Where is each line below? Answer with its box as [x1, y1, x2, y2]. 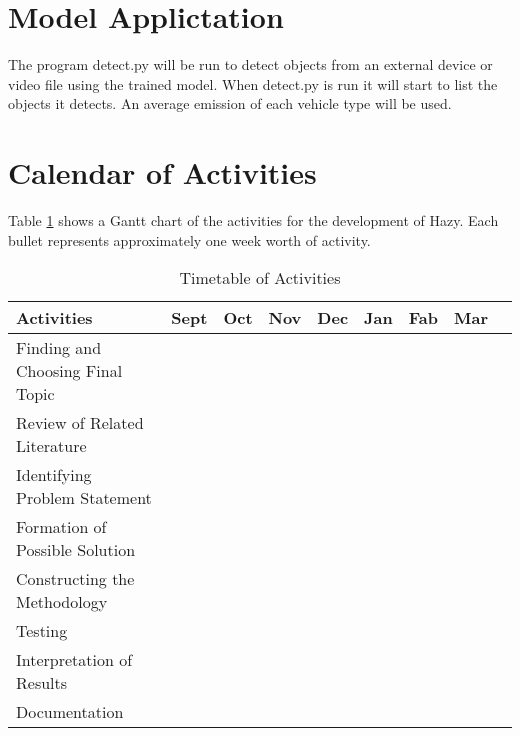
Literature [16, 434, 87, 458]
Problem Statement [16, 486, 152, 510]
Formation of [16, 515, 107, 539]
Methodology [16, 590, 108, 614]
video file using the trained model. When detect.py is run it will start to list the [8, 73, 498, 94]
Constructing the [16, 567, 135, 591]
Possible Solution [16, 538, 136, 562]
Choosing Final [16, 359, 123, 383]
